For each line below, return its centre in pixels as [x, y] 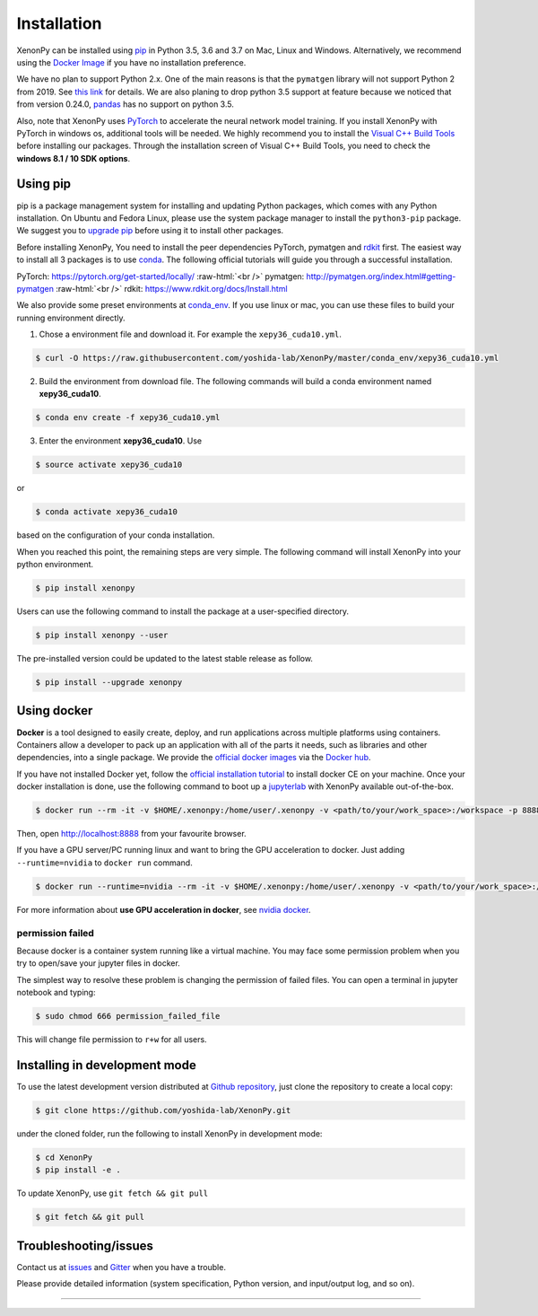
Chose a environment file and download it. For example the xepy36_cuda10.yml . [191, 334]
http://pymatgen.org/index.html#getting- [381, 276]
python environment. [55, 565]
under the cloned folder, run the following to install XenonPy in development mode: [169, 1134]
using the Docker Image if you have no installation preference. [131, 62]
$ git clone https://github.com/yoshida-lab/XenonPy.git [163, 1110]
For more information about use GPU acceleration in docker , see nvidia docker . [164, 909]
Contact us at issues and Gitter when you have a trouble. [121, 1267]
